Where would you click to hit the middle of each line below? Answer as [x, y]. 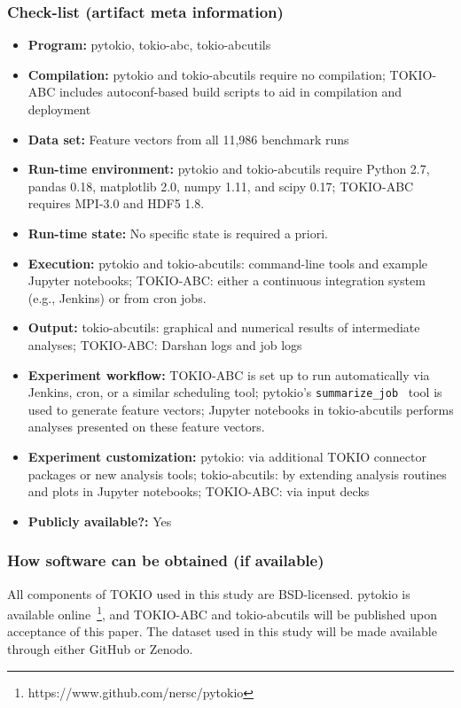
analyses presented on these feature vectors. [146, 427]
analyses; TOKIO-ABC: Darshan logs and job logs [165, 344]
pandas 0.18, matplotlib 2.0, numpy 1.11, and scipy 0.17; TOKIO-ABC [221, 186]
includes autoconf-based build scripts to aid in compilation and [230, 92]
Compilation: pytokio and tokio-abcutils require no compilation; [207, 74]
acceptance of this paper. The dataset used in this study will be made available [222, 631]
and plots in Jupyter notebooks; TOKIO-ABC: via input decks [199, 491]
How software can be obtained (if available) [166, 560]
